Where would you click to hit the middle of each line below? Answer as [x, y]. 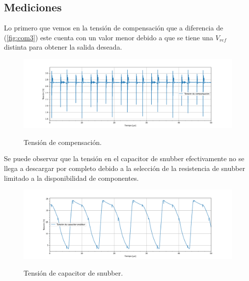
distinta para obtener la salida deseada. [63, 47]
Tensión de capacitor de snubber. [73, 272]
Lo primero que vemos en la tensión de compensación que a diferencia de [114, 28]
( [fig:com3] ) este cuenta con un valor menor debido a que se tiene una [109, 37]
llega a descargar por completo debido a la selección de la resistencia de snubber [124, 168]
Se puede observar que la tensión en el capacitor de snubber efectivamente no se [124, 158]
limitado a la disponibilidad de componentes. [71, 178]
